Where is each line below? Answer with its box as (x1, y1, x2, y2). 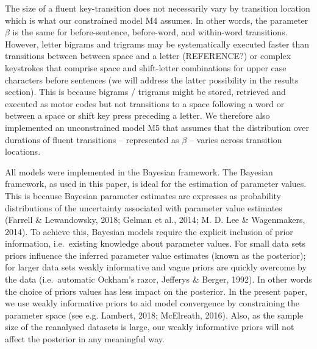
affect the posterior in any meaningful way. (5, 333, 165, 345)
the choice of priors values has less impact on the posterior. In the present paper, (5, 284, 307, 297)
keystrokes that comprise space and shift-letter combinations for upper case (5, 61, 287, 74)
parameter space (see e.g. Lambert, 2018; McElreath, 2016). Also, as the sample (5, 308, 304, 321)
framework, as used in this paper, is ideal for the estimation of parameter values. (5, 177, 307, 190)
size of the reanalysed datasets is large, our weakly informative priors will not (5, 320, 294, 333)
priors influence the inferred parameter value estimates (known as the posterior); (5, 249, 306, 261)
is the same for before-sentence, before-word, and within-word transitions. (12, 26, 288, 38)
